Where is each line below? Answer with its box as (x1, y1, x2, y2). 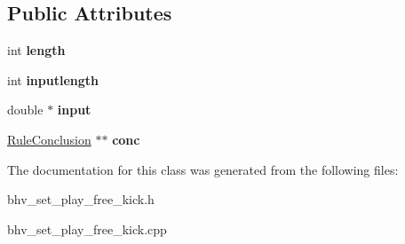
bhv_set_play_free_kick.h (7, 190, 155, 209)
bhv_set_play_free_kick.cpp (7, 219, 167, 238)
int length (7, 41, 66, 59)
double (7, 100, 44, 119)
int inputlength (7, 70, 99, 89)
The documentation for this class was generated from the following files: (7, 160, 399, 178)
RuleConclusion (7, 130, 91, 148)
